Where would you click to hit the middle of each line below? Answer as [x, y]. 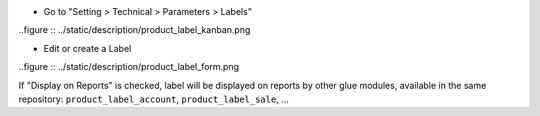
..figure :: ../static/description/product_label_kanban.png [134, 30]
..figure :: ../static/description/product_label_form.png [129, 67]
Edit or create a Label [87, 48]
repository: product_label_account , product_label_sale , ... [153, 99]
